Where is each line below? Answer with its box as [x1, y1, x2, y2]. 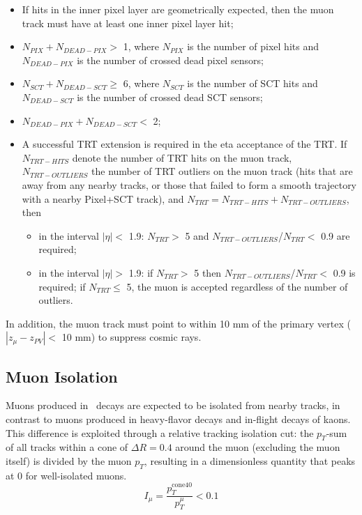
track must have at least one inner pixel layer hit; [22, 15, 234, 30]
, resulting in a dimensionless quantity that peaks [144, 454, 356, 468]
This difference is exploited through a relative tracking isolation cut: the [6, 425, 314, 440]
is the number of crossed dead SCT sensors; [77, 89, 263, 104]
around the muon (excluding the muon [175, 440, 340, 454]
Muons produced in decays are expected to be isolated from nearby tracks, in [6, 398, 340, 413]
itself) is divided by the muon [6, 454, 132, 468]
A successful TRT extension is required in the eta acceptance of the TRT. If [22, 137, 347, 151]
